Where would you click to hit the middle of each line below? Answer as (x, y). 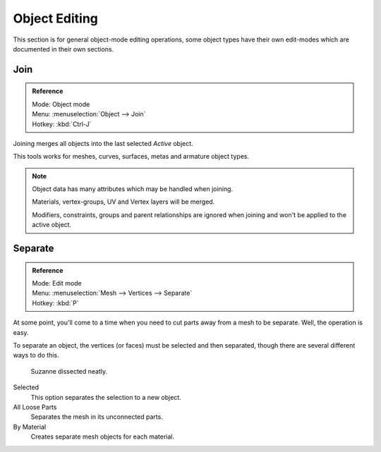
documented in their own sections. (64, 49)
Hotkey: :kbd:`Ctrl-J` (62, 124)
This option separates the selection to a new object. (106, 397)
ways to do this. (36, 355)
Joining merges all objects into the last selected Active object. (103, 143)
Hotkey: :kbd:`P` (55, 303)
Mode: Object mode (61, 104)
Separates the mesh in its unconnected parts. (97, 417)
